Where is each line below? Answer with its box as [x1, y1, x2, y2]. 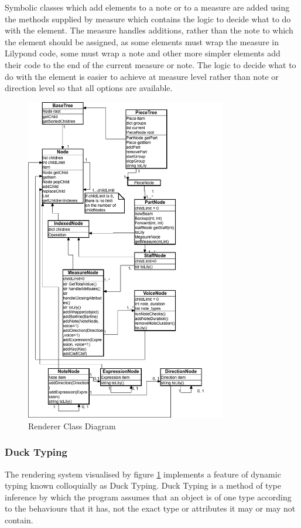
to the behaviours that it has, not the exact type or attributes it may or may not [5, 502, 296, 514]
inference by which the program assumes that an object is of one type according [5, 490, 292, 503]
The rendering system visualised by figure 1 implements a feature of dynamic [5, 468, 281, 480]
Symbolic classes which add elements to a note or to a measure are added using [5, 1, 290, 13]
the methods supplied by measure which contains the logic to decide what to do [5, 12, 291, 25]
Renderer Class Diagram [28, 419, 116, 432]
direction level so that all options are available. [5, 82, 173, 94]
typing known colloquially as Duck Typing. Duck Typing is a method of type [5, 479, 281, 492]
